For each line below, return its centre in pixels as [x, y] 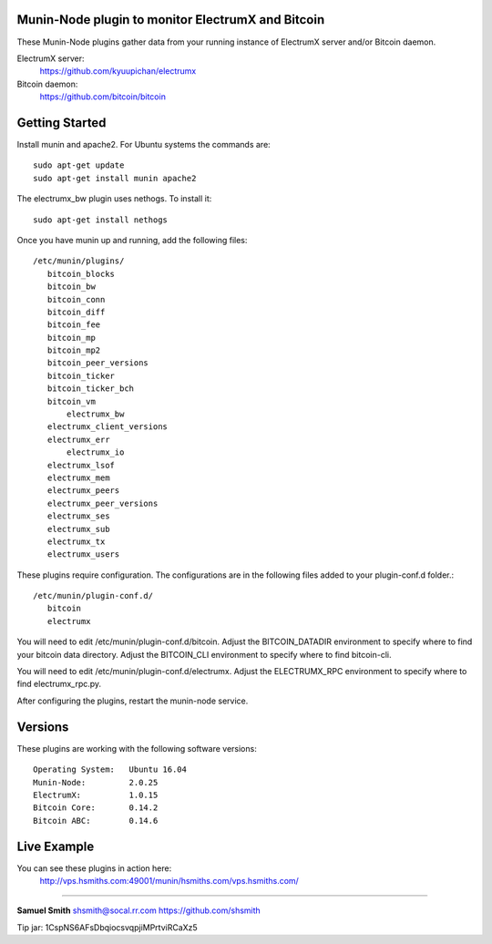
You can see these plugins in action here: [94, 868]
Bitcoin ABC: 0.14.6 [96, 821]
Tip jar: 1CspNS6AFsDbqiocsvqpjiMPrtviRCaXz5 [107, 927]
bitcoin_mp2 [74, 350]
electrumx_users [83, 554]
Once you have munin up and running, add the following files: [132, 240]
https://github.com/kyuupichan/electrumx [118, 71]
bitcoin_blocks [81, 274]
